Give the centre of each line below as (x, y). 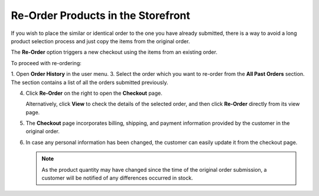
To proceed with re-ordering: (46, 63)
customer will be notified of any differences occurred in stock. (117, 178)
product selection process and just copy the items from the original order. (100, 41)
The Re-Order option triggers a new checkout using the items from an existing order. (114, 52)
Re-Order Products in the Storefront (100, 15)
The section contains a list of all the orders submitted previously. (89, 82)
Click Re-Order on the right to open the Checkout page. (94, 93)
